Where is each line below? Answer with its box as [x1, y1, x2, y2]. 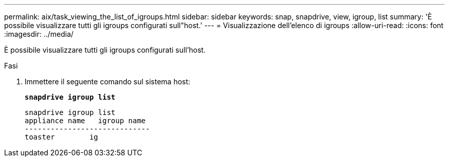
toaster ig [25, 133, 98, 141]
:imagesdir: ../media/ [4, 30, 74, 38]
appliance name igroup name [25, 117, 146, 125]
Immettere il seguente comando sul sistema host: [25, 77, 191, 86]
